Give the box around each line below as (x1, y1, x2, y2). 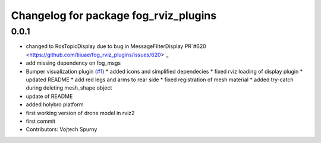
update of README (26, 93, 73, 100)
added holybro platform (26, 101, 84, 108)
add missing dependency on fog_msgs (26, 59, 121, 66)
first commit (26, 117, 56, 125)
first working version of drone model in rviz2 (26, 109, 135, 116)
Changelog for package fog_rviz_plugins (11, 9, 217, 22)
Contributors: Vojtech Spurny (26, 126, 97, 133)
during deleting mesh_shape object (26, 84, 112, 91)
